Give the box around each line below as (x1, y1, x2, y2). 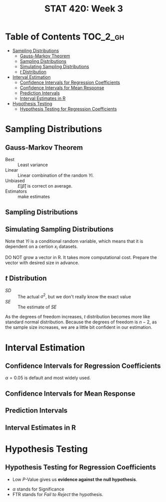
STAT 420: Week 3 (44, 3, 123, 14)
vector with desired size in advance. (5, 259, 80, 265)
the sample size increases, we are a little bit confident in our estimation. (5, 324, 153, 330)
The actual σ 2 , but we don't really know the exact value (17, 292, 131, 299)
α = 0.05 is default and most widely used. (5, 375, 91, 381)
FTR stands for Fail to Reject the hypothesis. (12, 491, 104, 497)
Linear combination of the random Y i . (17, 172, 94, 178)
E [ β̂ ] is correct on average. (17, 183, 73, 189)
